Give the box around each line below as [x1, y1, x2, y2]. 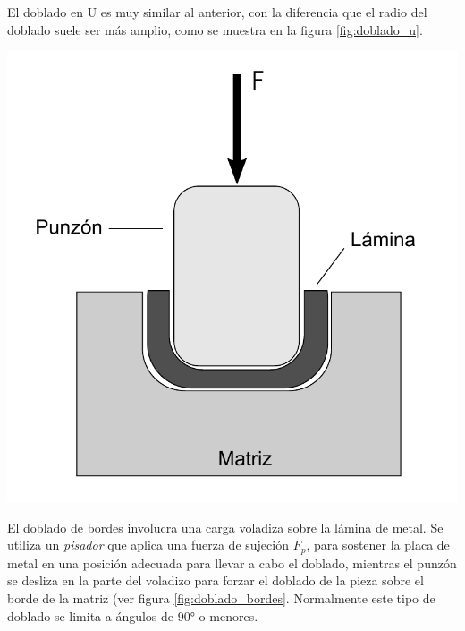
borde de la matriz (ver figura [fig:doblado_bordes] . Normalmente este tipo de [7, 589, 435, 608]
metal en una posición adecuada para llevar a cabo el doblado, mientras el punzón [7, 553, 457, 572]
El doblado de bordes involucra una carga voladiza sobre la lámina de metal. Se [7, 517, 444, 536]
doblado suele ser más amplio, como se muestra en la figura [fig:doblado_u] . [7, 20, 423, 38]
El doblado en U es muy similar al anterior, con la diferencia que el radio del [7, 3, 427, 21]
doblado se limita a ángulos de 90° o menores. [7, 606, 258, 625]
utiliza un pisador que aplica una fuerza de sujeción [7, 535, 289, 554]
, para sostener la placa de [306, 535, 450, 554]
